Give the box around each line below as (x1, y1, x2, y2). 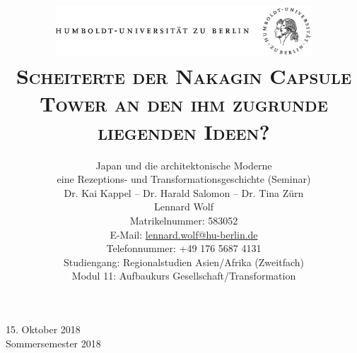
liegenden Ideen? (98, 116, 270, 145)
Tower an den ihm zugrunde (40, 89, 328, 118)
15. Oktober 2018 (6, 321, 81, 336)
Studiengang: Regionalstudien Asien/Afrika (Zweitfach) (64, 254, 304, 269)
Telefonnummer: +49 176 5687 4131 (106, 241, 262, 256)
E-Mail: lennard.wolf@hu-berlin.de (110, 227, 258, 241)
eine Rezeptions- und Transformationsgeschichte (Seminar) (57, 172, 311, 186)
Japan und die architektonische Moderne (95, 157, 272, 172)
